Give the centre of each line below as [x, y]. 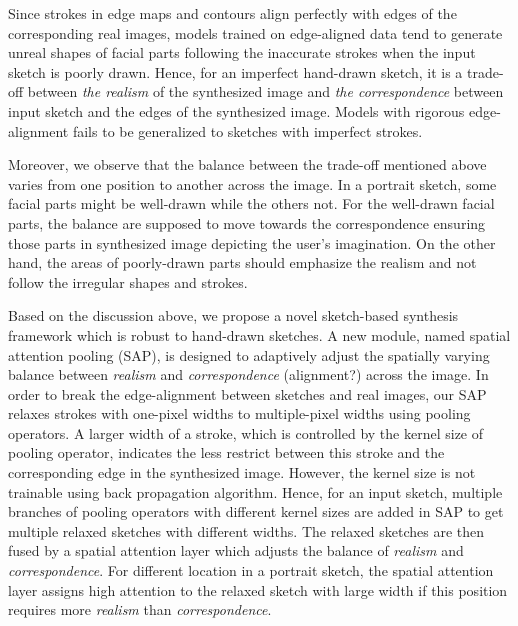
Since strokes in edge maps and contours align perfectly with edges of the [232, 13]
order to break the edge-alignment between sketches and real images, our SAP [247, 393]
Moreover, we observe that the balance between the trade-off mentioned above [247, 164]
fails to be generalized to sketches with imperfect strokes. [247, 130]
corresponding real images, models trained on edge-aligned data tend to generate [255, 32]
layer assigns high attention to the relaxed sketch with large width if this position [258, 589]
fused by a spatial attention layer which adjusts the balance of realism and [236, 550]
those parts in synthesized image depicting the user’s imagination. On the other [252, 242]
